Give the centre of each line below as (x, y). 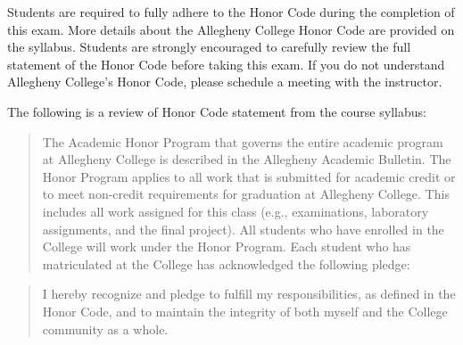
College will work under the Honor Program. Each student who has (227, 246)
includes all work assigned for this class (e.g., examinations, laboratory (236, 211)
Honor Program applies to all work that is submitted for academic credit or (249, 176)
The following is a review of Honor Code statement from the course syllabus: (217, 111)
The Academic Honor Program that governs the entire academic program (243, 141)
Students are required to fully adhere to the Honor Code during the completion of (231, 12)
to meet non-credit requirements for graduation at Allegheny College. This (246, 194)
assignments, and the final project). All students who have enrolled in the (243, 229)
